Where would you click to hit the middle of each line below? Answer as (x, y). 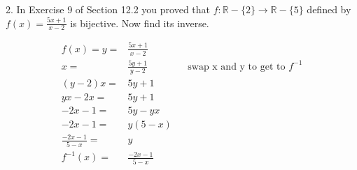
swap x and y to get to (237, 67)
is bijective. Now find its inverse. (140, 23)
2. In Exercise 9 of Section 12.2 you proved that (108, 9)
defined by (329, 9)
